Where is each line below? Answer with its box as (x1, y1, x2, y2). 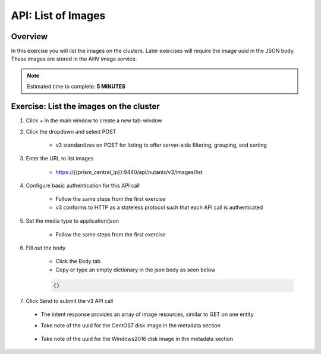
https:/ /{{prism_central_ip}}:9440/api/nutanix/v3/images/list (55, 168, 203, 175)
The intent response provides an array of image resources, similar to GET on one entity (40, 311, 254, 318)
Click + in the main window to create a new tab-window (26, 117, 163, 124)
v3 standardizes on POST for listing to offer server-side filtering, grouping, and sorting (55, 141, 267, 148)
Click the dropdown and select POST (26, 128, 117, 135)
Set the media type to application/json (26, 217, 119, 225)
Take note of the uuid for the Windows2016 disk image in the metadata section (40, 335, 234, 342)
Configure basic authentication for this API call (26, 182, 140, 189)
